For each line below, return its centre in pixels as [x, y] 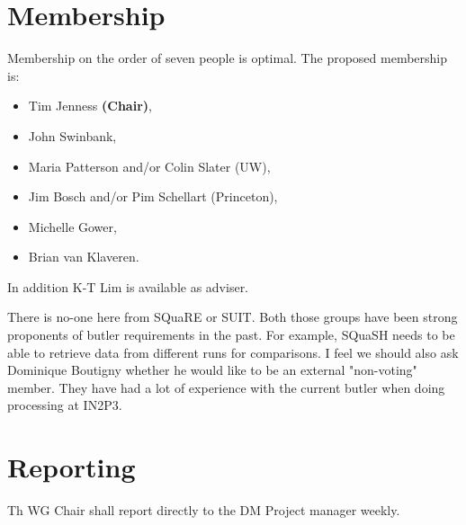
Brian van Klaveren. [84, 257]
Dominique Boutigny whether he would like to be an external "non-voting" [212, 370]
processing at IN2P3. [65, 405]
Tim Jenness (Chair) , [90, 106]
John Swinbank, [72, 135]
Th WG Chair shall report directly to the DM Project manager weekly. [204, 510]
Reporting [72, 467]
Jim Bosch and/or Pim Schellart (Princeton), [153, 196]
